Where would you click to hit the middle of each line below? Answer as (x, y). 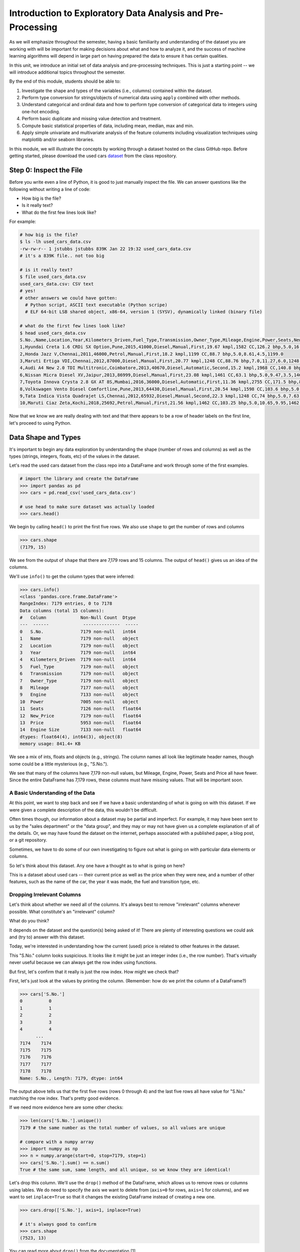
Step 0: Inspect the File (46, 170)
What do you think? (29, 921)
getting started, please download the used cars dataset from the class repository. (93, 156)
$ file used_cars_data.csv (53, 277)
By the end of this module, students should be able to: (65, 81)
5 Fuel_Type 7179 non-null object (79, 667)
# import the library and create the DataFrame (79, 479)
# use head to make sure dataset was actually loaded (87, 507)
